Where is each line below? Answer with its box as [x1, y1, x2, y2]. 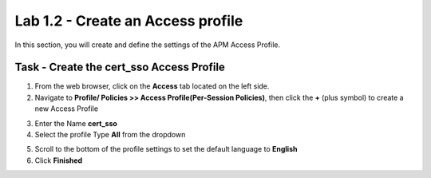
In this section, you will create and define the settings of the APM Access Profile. [14, 40, 281, 49]
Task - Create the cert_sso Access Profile [14, 61, 225, 74]
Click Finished [34, 156, 83, 165]
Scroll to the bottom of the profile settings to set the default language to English [34, 144, 298, 154]
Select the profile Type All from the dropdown [34, 130, 186, 140]
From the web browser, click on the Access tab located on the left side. [34, 81, 270, 91]
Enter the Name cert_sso [34, 118, 117, 128]
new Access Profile [34, 104, 99, 113]
